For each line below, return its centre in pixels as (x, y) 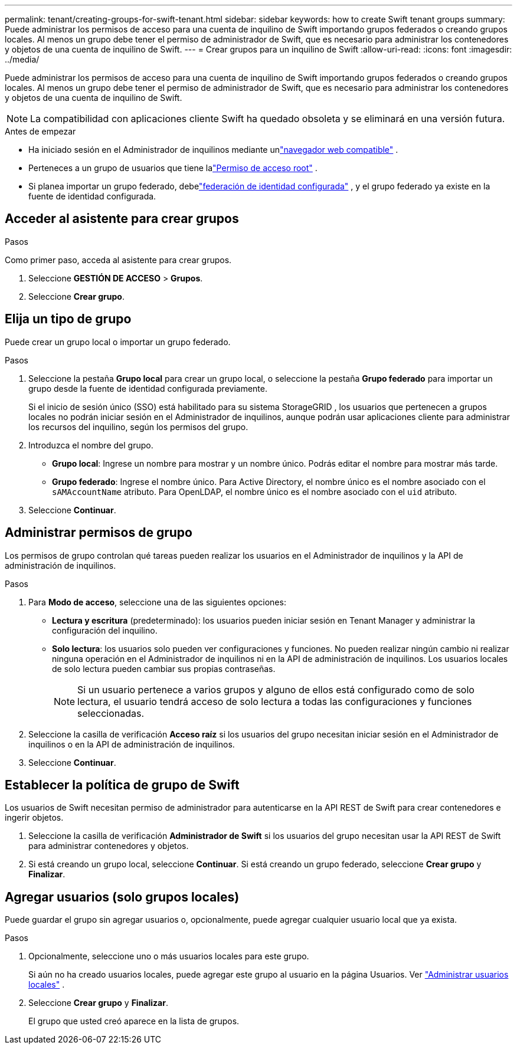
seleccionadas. (111, 713)
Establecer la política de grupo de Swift (122, 785)
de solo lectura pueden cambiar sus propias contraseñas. (164, 668)
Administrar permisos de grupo (99, 533)
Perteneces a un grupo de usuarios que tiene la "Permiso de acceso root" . (173, 168)
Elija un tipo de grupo (68, 319)
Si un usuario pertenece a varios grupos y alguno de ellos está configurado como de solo (276, 689)
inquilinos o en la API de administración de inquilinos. (132, 744)
